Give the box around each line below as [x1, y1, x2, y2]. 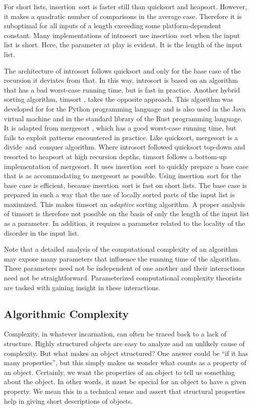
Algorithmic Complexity [4, 306, 129, 321]
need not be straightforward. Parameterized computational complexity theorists [4, 273, 242, 283]
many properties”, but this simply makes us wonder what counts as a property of [4, 357, 247, 368]
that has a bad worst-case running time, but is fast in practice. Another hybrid [4, 84, 240, 94]
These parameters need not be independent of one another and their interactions [4, 263, 245, 273]
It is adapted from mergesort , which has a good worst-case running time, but [4, 123, 236, 133]
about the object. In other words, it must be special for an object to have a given [4, 376, 247, 387]
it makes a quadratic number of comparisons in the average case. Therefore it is [4, 11, 242, 21]
